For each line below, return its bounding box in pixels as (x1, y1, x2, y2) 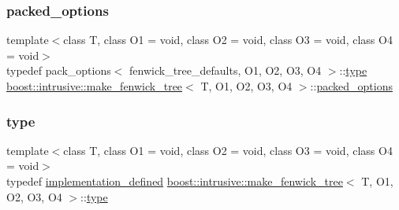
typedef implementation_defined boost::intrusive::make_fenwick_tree (6, 173, 343, 189)
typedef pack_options (6, 62, 111, 79)
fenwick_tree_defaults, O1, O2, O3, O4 (129, 62, 322, 79)
